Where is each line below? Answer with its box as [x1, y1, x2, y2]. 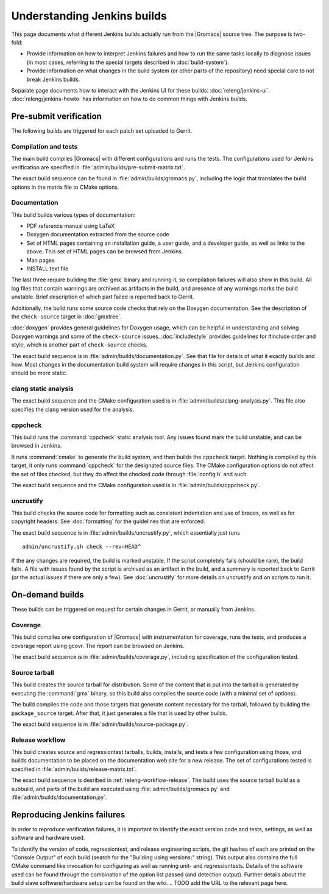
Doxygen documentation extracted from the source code [26, 231, 170, 238]
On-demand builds [11, 590, 85, 600]
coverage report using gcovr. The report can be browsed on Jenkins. [11, 642, 185, 649]
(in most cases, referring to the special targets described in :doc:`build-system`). [26, 58, 230, 66]
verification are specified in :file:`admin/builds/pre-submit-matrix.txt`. [11, 163, 185, 171]
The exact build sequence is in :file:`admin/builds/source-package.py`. [11, 720, 189, 728]
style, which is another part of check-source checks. [11, 341, 148, 348]
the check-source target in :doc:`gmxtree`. [11, 312, 122, 320]
